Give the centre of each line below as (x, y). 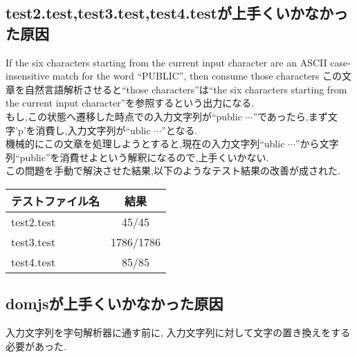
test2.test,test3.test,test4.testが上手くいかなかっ (177, 13)
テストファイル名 (56, 201)
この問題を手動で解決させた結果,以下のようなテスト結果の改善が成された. (173, 171)
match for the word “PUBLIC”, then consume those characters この (197, 76)
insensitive (28, 76)
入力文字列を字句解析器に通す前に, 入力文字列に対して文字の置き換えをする (178, 332)
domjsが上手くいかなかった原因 (115, 303)
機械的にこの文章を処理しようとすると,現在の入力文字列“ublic (145, 144)
